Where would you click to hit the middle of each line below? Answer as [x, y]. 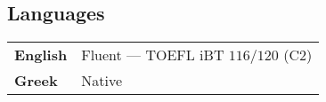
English [41, 55]
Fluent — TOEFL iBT [153, 55]
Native [102, 81]
